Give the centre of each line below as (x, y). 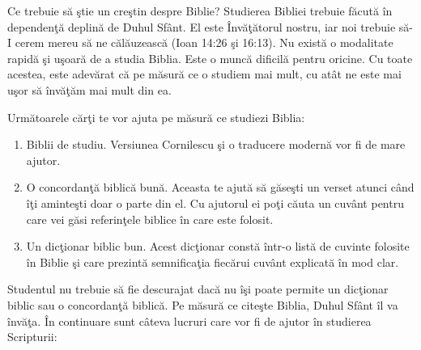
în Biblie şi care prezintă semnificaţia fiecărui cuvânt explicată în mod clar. (213, 261)
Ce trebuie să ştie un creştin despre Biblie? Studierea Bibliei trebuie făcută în (200, 11)
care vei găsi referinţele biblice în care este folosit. (150, 219)
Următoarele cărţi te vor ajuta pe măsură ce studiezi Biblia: (156, 117)
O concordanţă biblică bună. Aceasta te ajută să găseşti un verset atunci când (220, 187)
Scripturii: (32, 337)
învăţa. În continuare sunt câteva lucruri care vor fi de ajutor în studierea (189, 320)
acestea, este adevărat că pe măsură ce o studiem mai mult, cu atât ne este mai (204, 74)
